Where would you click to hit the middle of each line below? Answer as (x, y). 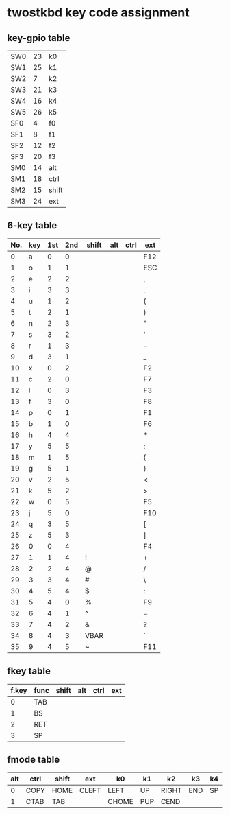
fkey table (29, 671)
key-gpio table (39, 38)
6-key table (32, 225)
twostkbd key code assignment (98, 13)
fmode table (34, 760)
